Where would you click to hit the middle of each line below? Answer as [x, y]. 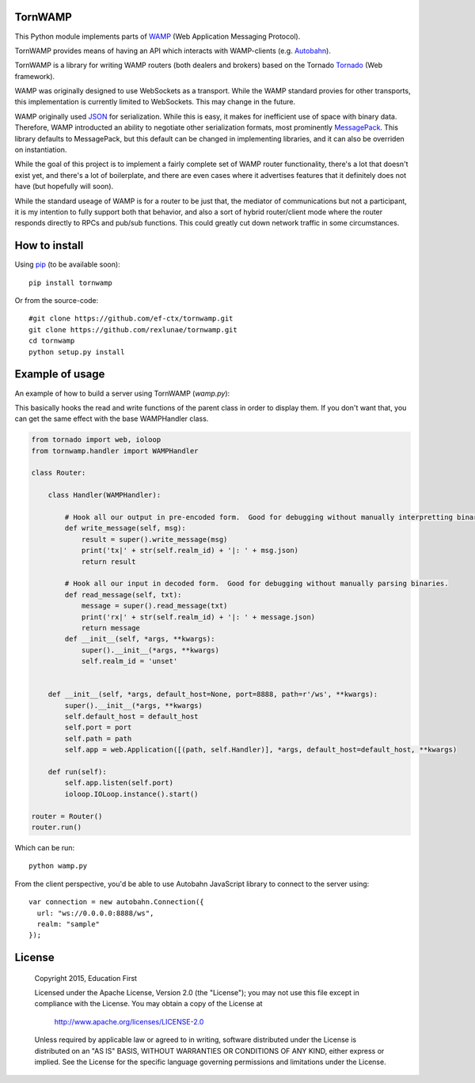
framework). [35, 76]
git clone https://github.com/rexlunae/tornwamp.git [133, 329]
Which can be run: [45, 847]
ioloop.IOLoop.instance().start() [131, 794]
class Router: [59, 473]
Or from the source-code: [57, 301]
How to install [49, 246]
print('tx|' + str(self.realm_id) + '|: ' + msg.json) [190, 551]
